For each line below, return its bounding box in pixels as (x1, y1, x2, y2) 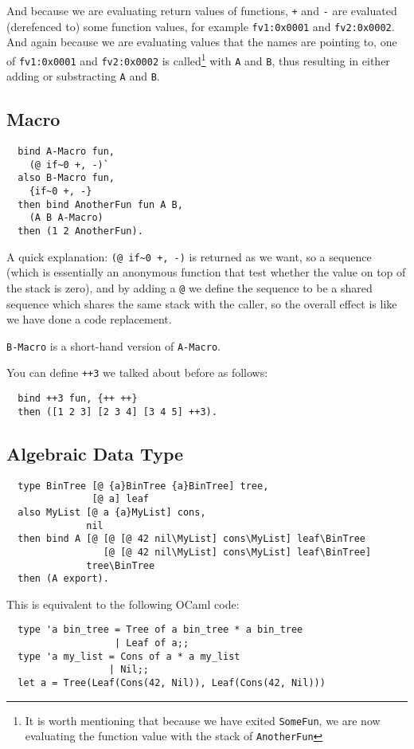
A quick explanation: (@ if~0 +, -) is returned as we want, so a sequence (6, 248, 372, 265)
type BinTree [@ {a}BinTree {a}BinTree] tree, (18, 480, 269, 492)
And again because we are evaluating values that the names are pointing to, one (6, 33, 397, 50)
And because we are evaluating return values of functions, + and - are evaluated (6, 2, 397, 18)
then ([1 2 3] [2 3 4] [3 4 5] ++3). (18, 406, 217, 418)
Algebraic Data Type (6, 441, 184, 465)
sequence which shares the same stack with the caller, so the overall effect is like (6, 295, 397, 312)
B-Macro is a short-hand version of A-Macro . (6, 337, 221, 354)
